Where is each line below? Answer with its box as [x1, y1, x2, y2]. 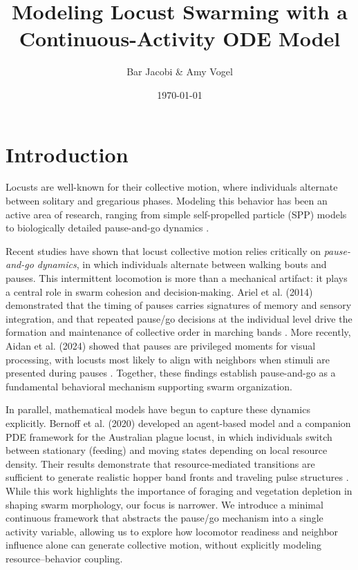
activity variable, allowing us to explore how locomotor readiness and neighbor [6, 524, 339, 538]
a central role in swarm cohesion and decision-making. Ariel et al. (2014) [6, 284, 313, 298]
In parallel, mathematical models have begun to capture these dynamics [6, 402, 310, 417]
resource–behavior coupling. [6, 551, 123, 565]
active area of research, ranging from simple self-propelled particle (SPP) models [6, 207, 347, 221]
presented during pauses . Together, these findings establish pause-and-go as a [6, 365, 336, 380]
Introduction [6, 140, 129, 168]
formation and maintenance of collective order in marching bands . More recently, [6, 325, 351, 339]
